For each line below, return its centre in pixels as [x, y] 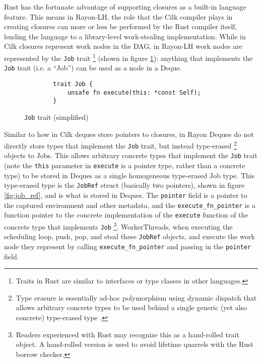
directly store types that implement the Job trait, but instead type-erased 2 [120, 145]
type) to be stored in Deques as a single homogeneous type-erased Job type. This [129, 175]
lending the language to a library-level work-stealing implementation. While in [125, 36]
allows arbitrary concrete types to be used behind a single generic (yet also [132, 307]
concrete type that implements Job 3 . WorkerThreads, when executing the [118, 226]
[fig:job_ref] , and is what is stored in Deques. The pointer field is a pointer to [126, 195]
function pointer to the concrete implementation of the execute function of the [126, 215]
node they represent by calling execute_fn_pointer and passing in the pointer [128, 246]
